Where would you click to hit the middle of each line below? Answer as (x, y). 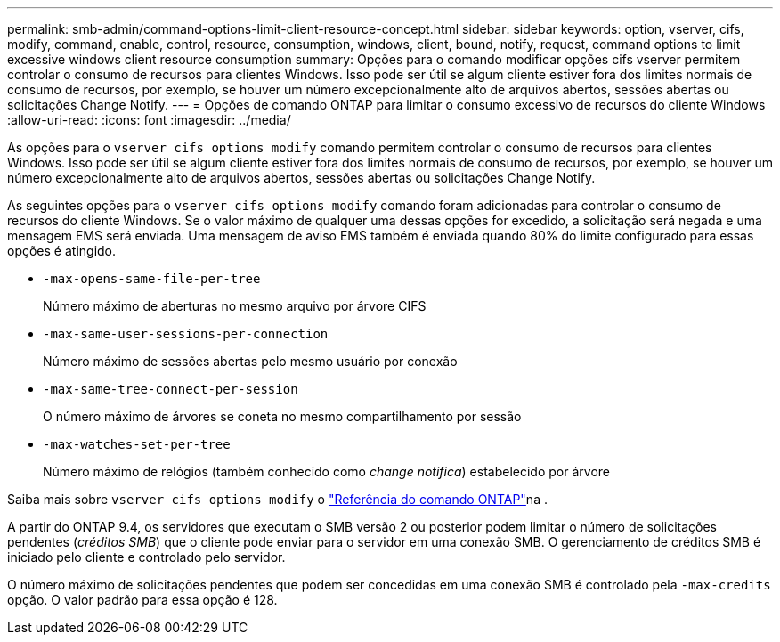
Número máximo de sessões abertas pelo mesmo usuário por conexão (250, 361)
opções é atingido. (62, 251)
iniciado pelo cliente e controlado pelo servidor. (146, 557)
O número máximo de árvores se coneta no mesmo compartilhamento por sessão (282, 416)
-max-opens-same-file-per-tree (152, 279)
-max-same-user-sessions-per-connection (186, 334)
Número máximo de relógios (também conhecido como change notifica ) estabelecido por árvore (326, 471)
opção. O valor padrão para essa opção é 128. (142, 600)
